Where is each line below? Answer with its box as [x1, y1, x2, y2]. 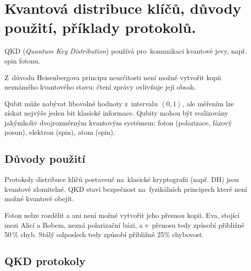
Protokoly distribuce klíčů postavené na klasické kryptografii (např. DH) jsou [4, 174, 239, 184]
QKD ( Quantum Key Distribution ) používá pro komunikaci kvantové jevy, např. [4, 46, 247, 56]
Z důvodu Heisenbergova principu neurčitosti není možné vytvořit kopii [4, 72, 221, 82]
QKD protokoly [4, 253, 86, 269]
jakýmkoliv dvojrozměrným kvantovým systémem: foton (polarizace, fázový [4, 117, 232, 127]
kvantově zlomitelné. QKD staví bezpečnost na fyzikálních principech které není [4, 183, 247, 194]
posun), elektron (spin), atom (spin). [4, 127, 115, 137]
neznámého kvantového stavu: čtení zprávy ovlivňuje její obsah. [4, 82, 196, 92]
